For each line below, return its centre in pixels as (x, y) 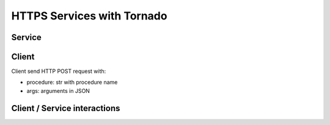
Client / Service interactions (66, 108)
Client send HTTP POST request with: (59, 71)
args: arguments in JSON (58, 90)
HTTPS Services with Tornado (89, 16)
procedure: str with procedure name (72, 83)
